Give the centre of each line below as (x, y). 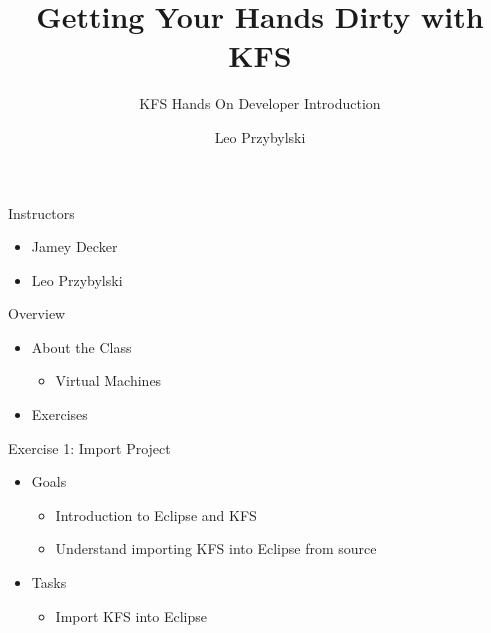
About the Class (81, 346)
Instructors (41, 212)
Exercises (59, 414)
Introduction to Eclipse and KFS (156, 514)
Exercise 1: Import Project (89, 447)
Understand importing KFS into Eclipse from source (216, 548)
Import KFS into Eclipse (131, 615)
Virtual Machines (108, 380)
